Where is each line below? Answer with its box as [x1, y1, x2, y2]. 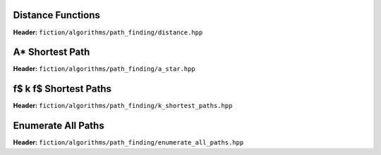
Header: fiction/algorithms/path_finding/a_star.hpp [13, 65, 195, 73]
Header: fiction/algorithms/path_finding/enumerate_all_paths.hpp [13, 138, 244, 147]
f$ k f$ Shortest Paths [13, 83, 112, 95]
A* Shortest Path [13, 46, 90, 58]
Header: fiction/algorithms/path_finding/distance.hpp [13, 28, 203, 36]
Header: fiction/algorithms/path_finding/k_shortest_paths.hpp [13, 102, 233, 110]
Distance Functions [13, 9, 100, 21]
